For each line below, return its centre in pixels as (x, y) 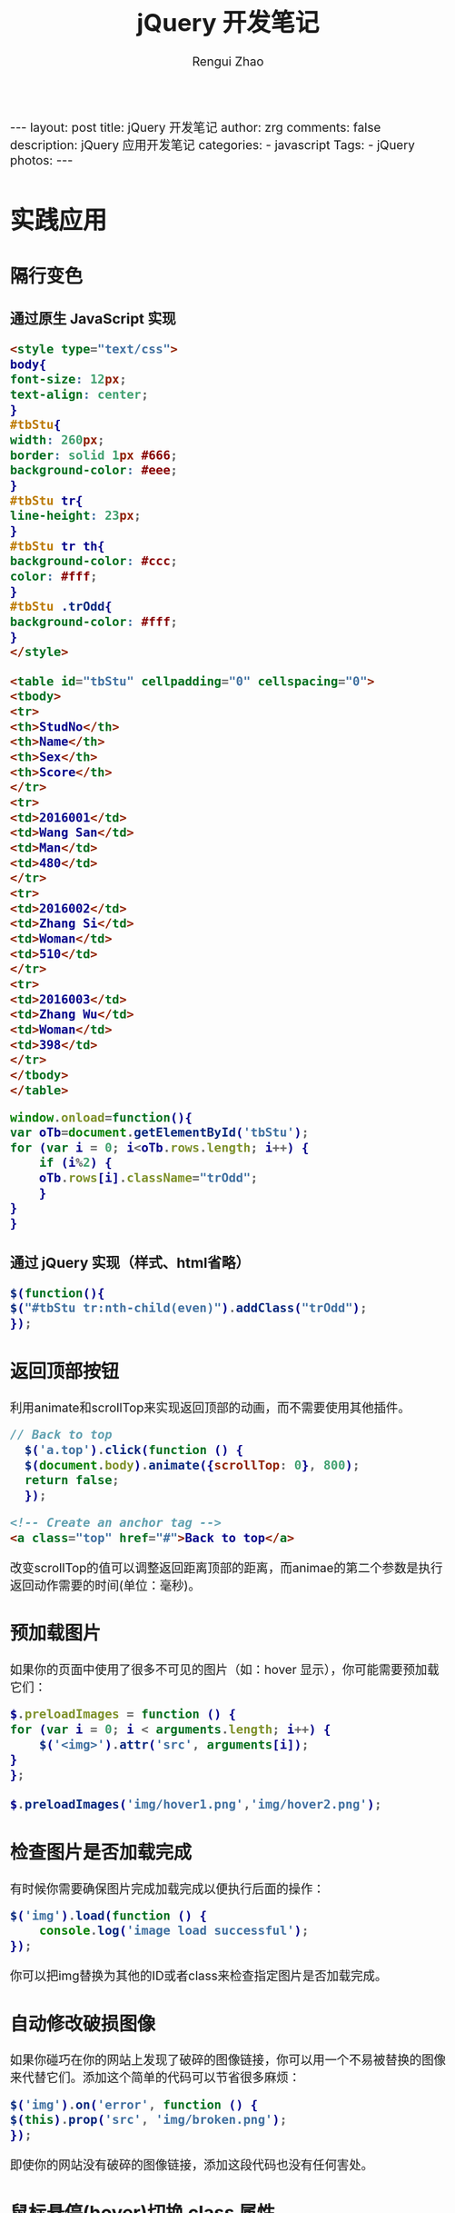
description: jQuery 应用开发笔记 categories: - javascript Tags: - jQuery (213, 145)
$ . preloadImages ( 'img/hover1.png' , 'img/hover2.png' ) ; (196, 1804)
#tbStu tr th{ (58, 546)
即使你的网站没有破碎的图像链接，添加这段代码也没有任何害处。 (192, 2165)
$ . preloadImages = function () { (124, 1715)
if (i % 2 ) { (75, 1163)
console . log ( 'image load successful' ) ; (174, 1931)
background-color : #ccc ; (94, 561)
